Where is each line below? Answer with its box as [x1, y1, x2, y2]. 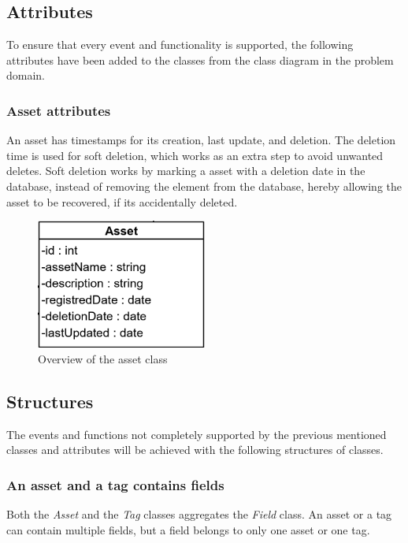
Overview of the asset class [38, 350, 168, 366]
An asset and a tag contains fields [6, 474, 224, 494]
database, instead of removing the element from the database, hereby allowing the [6, 177, 402, 194]
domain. [6, 67, 46, 84]
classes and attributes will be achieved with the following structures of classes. [6, 441, 384, 458]
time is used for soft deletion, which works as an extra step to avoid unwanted [6, 147, 384, 163]
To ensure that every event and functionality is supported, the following [6, 36, 354, 53]
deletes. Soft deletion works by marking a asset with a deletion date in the [6, 162, 365, 179]
